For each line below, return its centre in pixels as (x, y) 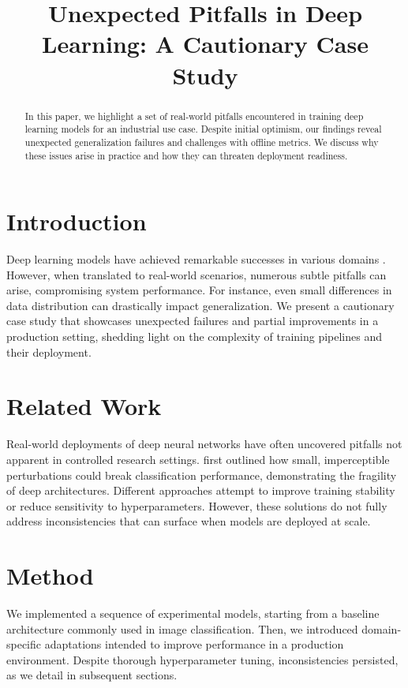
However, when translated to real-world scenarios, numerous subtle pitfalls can (197, 274)
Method (50, 576)
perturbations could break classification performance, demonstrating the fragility (202, 475)
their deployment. (49, 351)
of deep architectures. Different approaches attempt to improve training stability (201, 490)
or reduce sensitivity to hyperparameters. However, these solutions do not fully (197, 505)
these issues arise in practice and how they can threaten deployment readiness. (186, 155)
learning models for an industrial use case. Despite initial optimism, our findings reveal (203, 129)
